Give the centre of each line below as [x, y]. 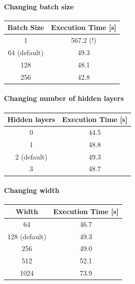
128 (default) [27, 236]
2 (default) [31, 156]
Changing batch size [39, 6]
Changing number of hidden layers [64, 98]
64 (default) [26, 52]
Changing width [32, 190]
